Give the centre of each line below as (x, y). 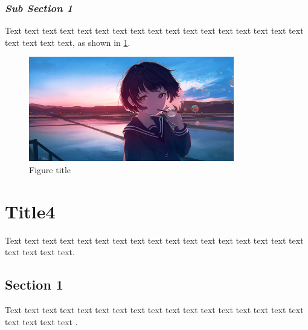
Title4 (30, 211)
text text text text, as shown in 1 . (68, 42)
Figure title (50, 169)
